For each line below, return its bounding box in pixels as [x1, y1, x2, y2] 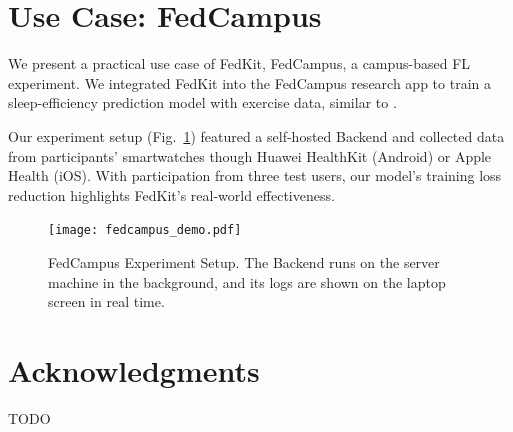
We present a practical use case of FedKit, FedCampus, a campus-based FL [8, 53, 471, 74]
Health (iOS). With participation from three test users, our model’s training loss [8, 165, 502, 186]
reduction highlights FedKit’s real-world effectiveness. [8, 184, 335, 205]
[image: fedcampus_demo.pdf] [48, 223, 242, 238]
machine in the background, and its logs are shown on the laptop [48, 271, 446, 292]
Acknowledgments [8, 349, 260, 390]
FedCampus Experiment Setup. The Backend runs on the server [48, 251, 440, 272]
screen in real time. [48, 291, 165, 312]
